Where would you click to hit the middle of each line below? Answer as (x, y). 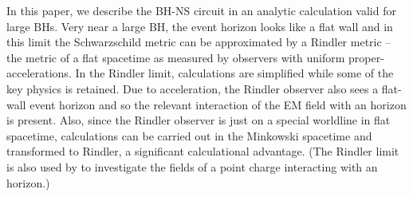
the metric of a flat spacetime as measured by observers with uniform (176, 57)
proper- (366, 57)
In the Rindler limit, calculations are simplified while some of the (234, 73)
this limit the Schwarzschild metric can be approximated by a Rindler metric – (199, 42)
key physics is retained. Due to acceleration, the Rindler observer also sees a (193, 88)
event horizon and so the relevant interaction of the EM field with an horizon (218, 104)
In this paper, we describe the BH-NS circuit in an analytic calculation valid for (201, 10)
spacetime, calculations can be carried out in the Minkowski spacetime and (189, 135)
